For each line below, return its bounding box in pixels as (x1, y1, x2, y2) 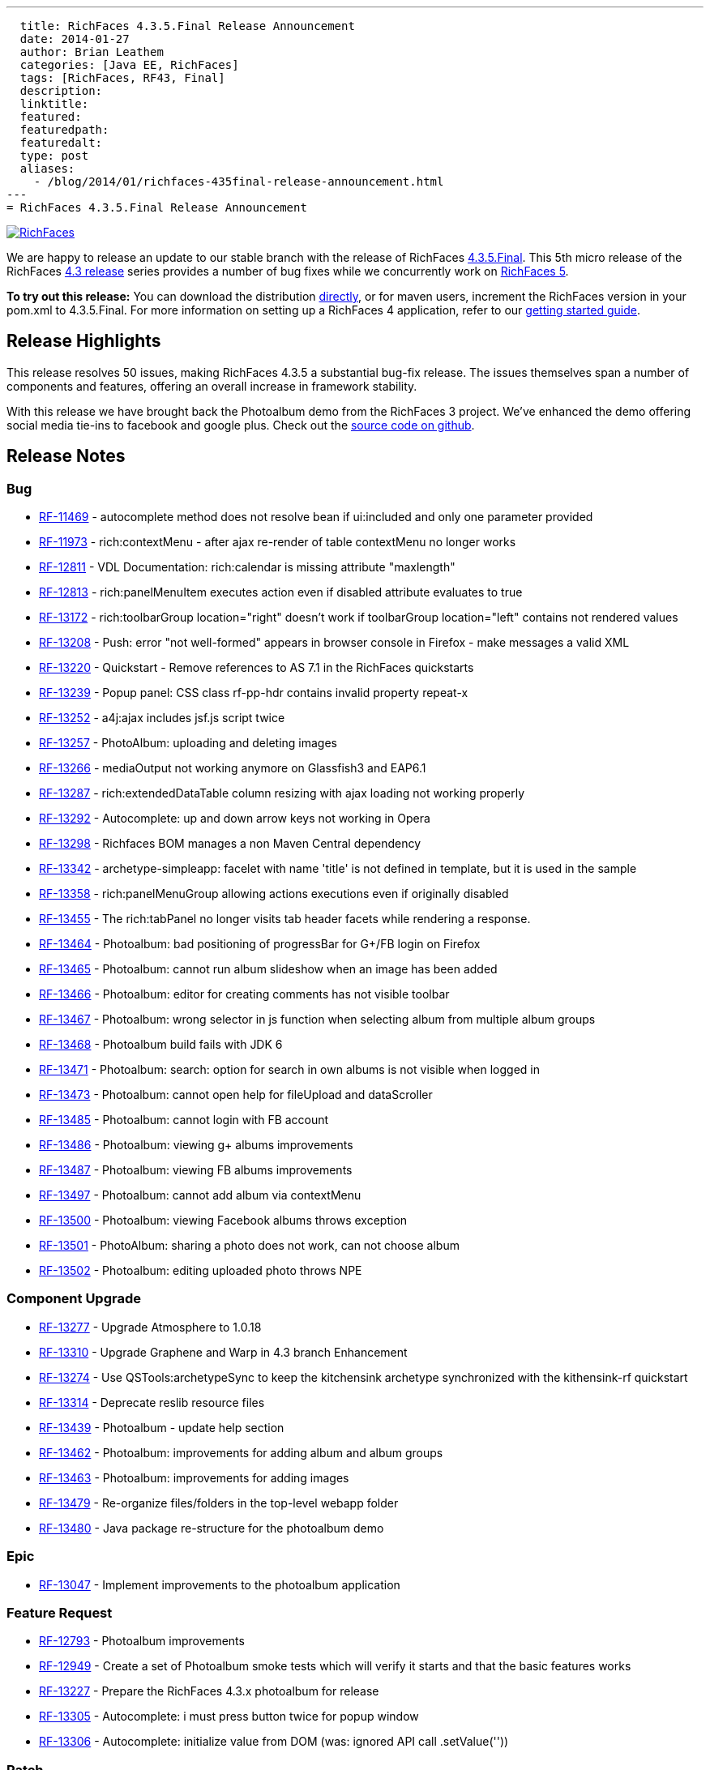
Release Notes (6, 446, 126, 467)
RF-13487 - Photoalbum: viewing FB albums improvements (39, 1163, 353, 1178)
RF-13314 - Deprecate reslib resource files (39, 1395, 265, 1409)
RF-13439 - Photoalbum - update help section (39, 1420, 284, 1434)
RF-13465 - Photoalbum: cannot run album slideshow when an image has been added (39, 962, 498, 977)
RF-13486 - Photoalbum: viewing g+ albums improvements (39, 1138, 353, 1152)
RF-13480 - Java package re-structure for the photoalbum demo (39, 1520, 384, 1535)
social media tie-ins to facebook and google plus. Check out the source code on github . (6, 417, 475, 432)
